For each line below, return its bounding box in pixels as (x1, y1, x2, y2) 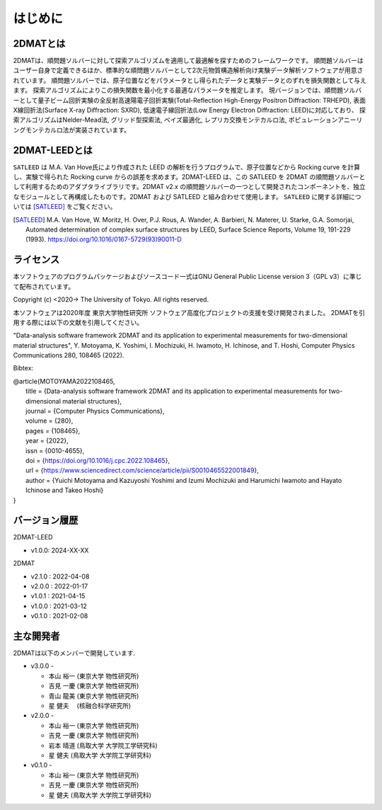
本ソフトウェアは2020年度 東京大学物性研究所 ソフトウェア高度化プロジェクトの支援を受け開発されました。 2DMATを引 (13, 308, 366, 316)
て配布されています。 (13, 282, 75, 290)
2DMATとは (13, 38, 66, 50)
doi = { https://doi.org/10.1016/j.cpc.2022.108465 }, (25, 456, 170, 464)
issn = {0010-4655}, (25, 446, 85, 455)
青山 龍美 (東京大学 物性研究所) (48, 691, 139, 700)
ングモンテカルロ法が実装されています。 (13, 125, 131, 134)
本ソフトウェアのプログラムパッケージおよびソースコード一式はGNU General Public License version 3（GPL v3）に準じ (13, 273, 362, 281)
